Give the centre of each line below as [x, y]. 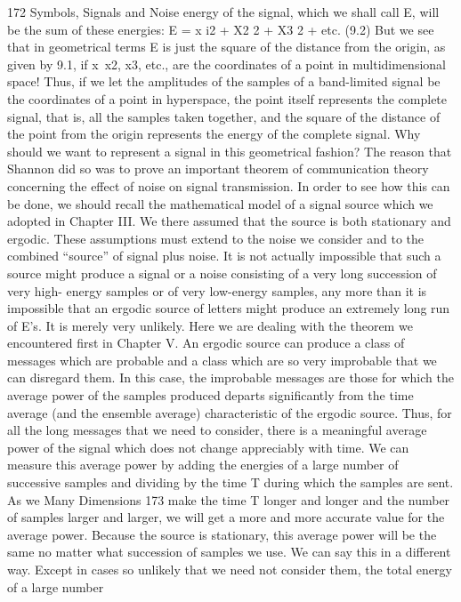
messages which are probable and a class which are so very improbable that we [222, 360]
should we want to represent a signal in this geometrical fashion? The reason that [230, 151]
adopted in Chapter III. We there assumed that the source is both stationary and [229, 221]
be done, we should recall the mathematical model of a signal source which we [220, 203]
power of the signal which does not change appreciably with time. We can [208, 447]
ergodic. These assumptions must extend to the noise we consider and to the [216, 238]
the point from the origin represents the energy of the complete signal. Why [214, 134]
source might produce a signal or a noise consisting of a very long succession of [222, 273]
